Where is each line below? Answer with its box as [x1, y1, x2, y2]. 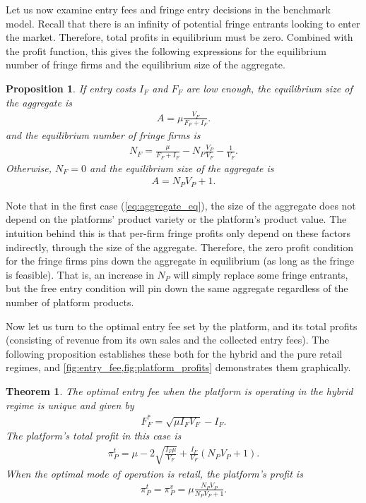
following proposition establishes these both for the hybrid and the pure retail [6, 346, 343, 360]
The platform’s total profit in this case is [6, 428, 182, 443]
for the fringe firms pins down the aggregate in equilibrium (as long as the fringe [6, 253, 355, 268]
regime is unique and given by [6, 397, 134, 412]
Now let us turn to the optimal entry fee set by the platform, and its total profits [6, 318, 358, 333]
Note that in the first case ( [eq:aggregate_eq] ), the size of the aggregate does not [6, 198, 356, 212]
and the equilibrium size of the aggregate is [89, 160, 274, 175]
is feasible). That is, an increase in [6, 267, 154, 281]
